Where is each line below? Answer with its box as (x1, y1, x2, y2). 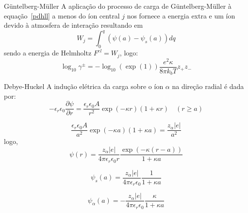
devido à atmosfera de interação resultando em (4, 20, 143, 30)
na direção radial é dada (172, 81, 244, 91)
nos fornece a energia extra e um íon (127, 10, 235, 20)
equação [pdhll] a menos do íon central (4, 10, 120, 20)
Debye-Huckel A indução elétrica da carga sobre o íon (4, 81, 164, 91)
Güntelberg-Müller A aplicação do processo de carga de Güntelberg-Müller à (4, 1, 231, 11)
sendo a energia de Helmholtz (4, 48, 92, 58)
